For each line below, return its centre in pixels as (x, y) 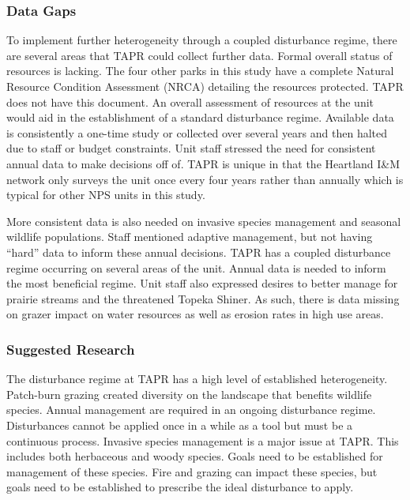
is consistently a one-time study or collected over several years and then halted (197, 132)
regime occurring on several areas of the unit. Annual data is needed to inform (196, 267)
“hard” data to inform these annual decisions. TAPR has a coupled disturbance (199, 252)
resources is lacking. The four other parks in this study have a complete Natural (200, 71)
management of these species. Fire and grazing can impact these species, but (192, 471)
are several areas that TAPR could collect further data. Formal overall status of (199, 55)
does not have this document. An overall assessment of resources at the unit (190, 102)
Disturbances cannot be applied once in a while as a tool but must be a (180, 425)
